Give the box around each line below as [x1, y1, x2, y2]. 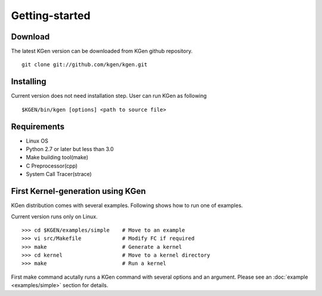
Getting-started [11, 9, 91, 22]
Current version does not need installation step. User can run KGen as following [11, 92, 207, 100]
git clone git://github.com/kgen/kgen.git [21, 61, 148, 68]
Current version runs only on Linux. [11, 212, 98, 220]
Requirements [11, 121, 65, 131]
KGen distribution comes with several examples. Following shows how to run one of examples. [11, 202, 243, 209]
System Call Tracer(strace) [26, 171, 92, 178]
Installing [11, 76, 47, 87]
